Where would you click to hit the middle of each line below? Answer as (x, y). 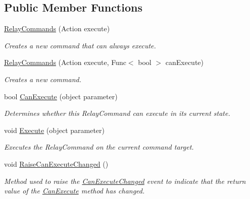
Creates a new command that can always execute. (80, 45)
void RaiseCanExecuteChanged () (56, 163)
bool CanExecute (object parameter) (61, 96)
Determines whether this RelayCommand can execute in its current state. (117, 113)
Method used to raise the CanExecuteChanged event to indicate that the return (125, 181)
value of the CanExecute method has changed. (74, 191)
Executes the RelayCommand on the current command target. (99, 147)
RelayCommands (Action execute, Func (65, 62)
